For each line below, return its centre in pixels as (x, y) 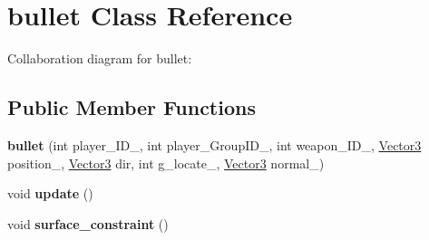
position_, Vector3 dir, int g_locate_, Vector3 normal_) (166, 163)
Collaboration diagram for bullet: (100, 58)
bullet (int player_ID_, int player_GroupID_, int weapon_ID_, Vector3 (214, 144)
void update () (50, 193)
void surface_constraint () (88, 223)
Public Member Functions (132, 107)
